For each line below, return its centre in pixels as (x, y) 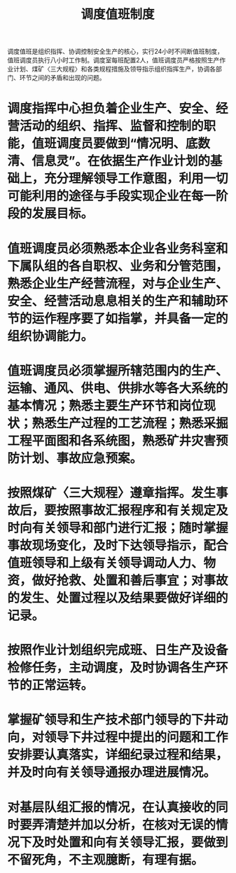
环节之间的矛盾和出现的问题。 (62, 78)
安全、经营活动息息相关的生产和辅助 (112, 301)
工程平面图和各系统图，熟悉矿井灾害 (112, 440)
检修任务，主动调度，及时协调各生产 (112, 668)
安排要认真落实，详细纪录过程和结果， (118, 755)
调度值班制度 (117, 14)
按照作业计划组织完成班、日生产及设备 (118, 651)
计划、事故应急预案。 (81, 458)
